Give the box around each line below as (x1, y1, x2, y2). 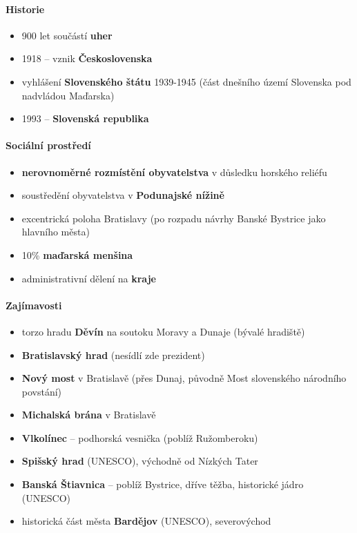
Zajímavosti (6, 298, 62, 312)
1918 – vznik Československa (21, 51, 153, 66)
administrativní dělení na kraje (21, 271, 156, 285)
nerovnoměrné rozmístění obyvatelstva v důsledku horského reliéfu (21, 164, 327, 179)
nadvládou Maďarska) (21, 88, 115, 102)
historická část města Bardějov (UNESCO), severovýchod (21, 514, 271, 528)
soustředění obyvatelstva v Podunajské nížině (21, 188, 224, 202)
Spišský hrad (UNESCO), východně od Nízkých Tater (21, 454, 258, 468)
